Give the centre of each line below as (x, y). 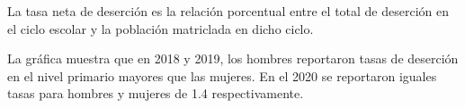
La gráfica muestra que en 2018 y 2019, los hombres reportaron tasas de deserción (233, 58)
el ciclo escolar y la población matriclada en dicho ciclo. (161, 28)
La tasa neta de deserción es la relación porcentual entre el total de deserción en (228, 11)
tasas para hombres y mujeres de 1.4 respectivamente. (156, 93)
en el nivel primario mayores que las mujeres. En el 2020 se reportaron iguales (222, 75)
